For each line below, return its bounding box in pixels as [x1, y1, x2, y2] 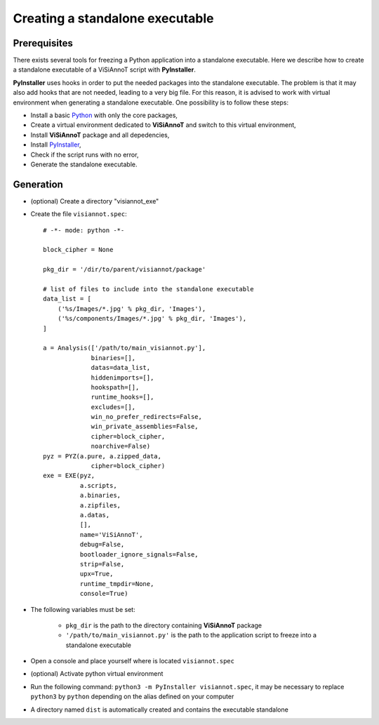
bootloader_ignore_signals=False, [79, 550, 199, 558]
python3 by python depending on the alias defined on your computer [30, 692, 234, 701]
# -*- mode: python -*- [43, 226, 125, 234]
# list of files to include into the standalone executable [43, 285, 254, 293]
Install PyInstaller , [30, 140, 81, 149]
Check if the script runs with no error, [30, 150, 139, 159]
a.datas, [79, 511, 110, 519]
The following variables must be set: [30, 605, 136, 613]
